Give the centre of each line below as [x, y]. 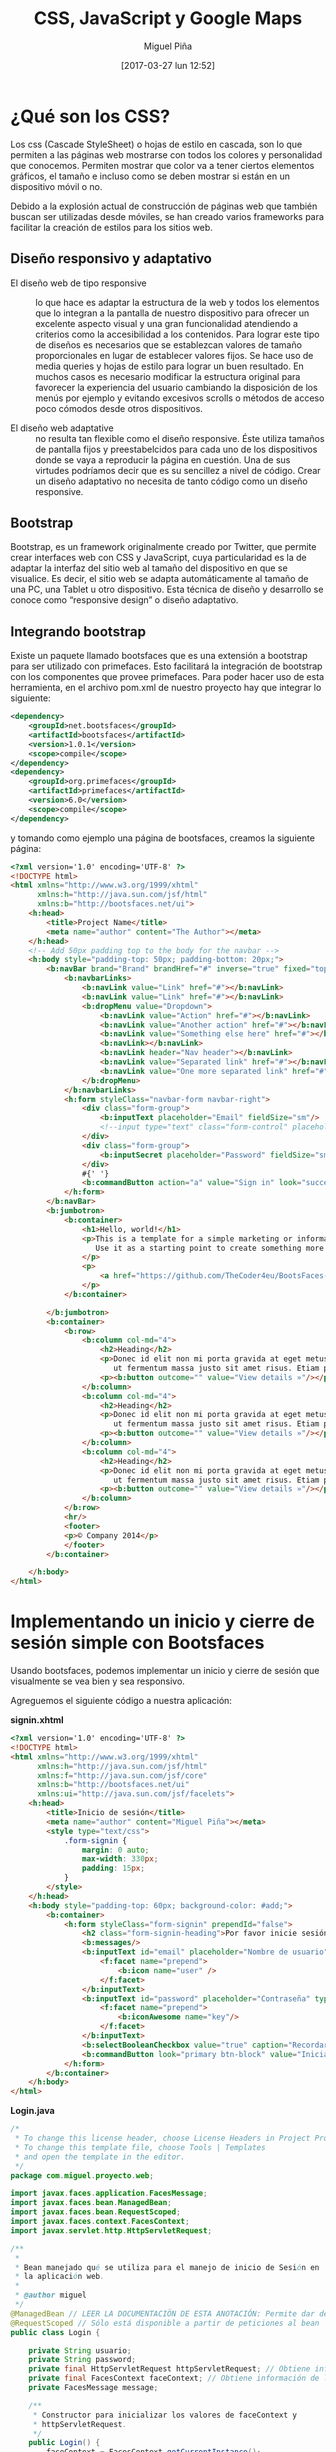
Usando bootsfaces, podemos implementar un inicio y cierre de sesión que [165, 1671]
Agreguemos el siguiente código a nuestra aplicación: [121, 1701]
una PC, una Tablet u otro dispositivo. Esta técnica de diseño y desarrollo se [167, 589]
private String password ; [82, 2360]
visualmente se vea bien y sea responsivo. [97, 1681]
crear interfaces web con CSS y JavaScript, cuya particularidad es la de [158, 558]
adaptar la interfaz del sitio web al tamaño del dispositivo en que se [149, 568]
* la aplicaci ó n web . [59, 2277]
